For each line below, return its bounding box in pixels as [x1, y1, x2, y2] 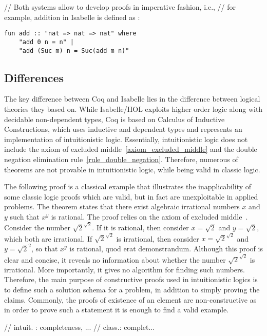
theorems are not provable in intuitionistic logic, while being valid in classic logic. [4, 164, 260, 174]
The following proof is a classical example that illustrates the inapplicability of [4, 181, 252, 192]
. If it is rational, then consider [92, 222, 189, 233]
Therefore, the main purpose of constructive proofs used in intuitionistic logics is [4, 274, 258, 285]
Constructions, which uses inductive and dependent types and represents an [4, 124, 242, 134]
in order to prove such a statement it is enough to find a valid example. [4, 304, 229, 315]
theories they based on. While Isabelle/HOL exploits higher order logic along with [4, 103, 263, 114]
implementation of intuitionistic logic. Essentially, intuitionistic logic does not [4, 133, 248, 144]
